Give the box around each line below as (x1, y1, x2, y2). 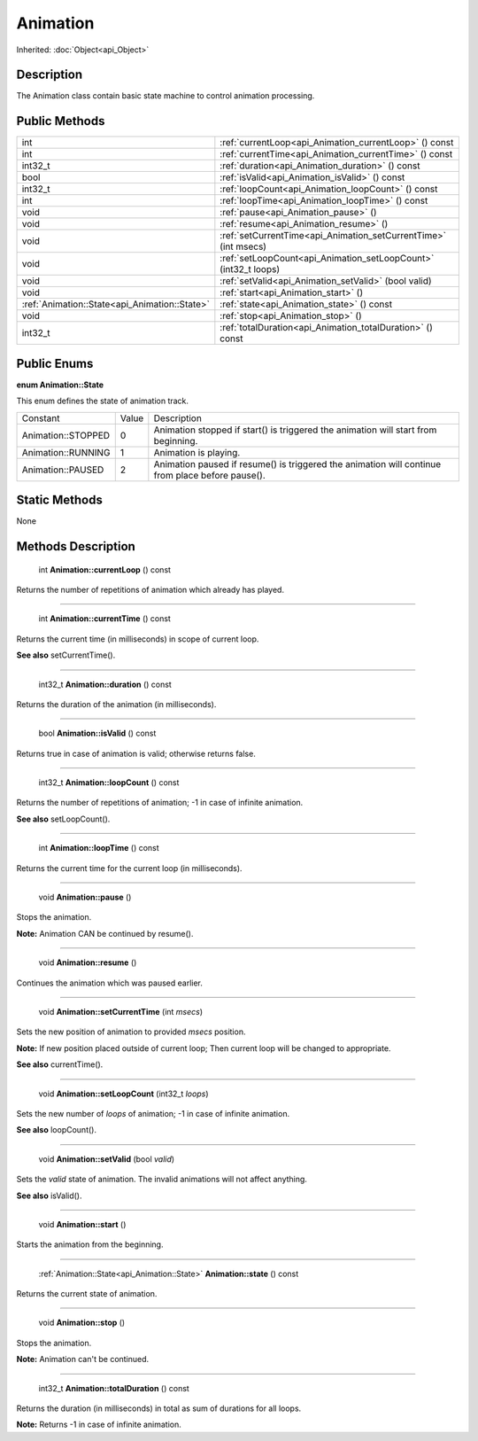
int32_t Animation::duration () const (38, 679, 172, 689)
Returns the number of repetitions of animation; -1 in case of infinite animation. (16, 798, 304, 808)
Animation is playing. (153, 446, 241, 458)
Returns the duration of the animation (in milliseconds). (16, 698, 217, 709)
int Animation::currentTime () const (38, 613, 172, 624)
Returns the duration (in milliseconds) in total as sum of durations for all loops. (16, 1403, 302, 1414)
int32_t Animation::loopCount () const (38, 777, 180, 788)
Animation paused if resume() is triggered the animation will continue (153, 457, 442, 470)
